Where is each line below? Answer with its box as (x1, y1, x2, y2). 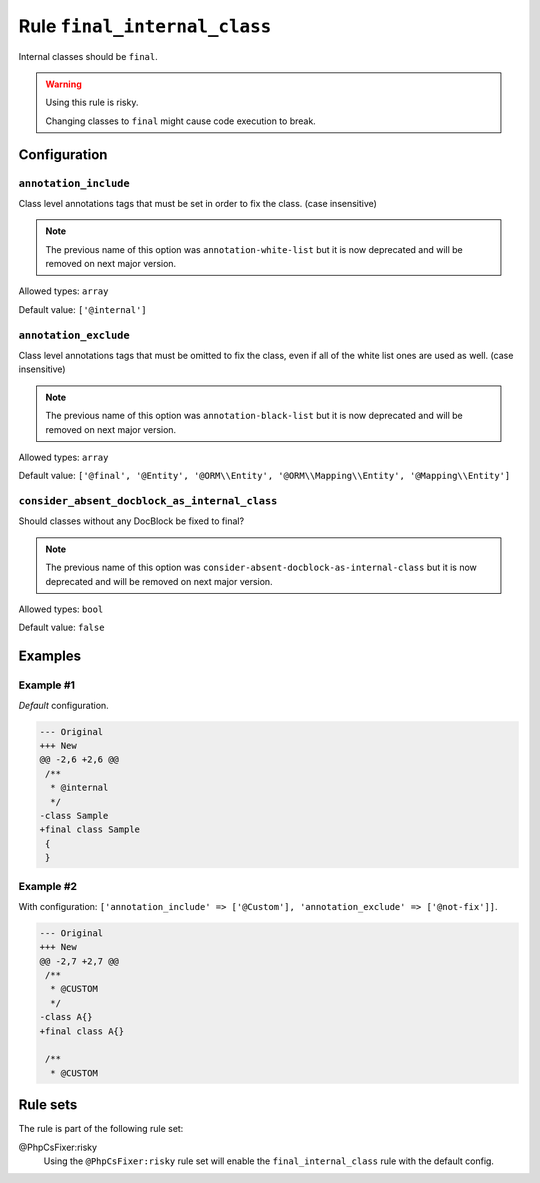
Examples (18, 648, 82, 665)
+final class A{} (39, 1025, 125, 1037)
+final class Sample (39, 824, 140, 835)
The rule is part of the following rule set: (18, 1123, 184, 1135)
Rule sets (18, 1096, 78, 1114)
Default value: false (18, 621, 105, 634)
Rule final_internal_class (18, 15, 272, 37)
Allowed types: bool (18, 603, 104, 615)
